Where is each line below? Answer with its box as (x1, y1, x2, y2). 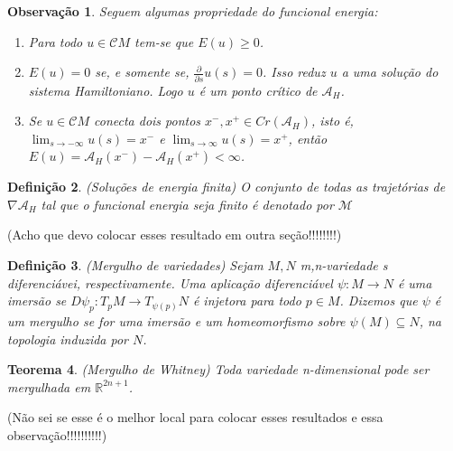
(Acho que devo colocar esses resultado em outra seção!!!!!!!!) (7, 225, 342, 244)
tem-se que (134, 32, 194, 51)
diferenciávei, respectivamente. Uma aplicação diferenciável (7, 273, 333, 292)
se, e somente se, (95, 62, 190, 81)
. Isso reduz (262, 62, 326, 81)
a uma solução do (341, 62, 439, 81)
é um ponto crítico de (199, 80, 318, 99)
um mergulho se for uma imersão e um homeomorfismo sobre (7, 312, 346, 331)
